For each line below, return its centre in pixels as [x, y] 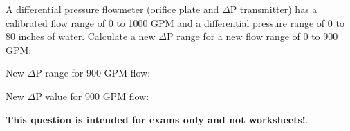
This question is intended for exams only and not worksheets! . [157, 119]
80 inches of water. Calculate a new [81, 36]
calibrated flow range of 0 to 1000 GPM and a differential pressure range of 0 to [175, 22]
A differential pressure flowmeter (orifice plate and [112, 9]
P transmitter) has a [274, 9]
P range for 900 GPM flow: [93, 73]
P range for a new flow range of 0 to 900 [252, 36]
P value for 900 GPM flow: [92, 95]
